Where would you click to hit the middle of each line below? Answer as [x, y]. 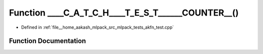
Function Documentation [47, 41]
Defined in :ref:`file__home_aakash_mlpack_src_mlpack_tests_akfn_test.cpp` [97, 27]
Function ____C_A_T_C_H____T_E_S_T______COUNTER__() [124, 13]
